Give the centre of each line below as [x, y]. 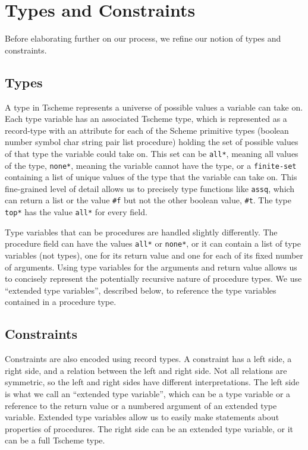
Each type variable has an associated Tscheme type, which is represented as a [146, 119]
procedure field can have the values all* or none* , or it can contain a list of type [153, 243]
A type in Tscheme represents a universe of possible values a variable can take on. [154, 107]
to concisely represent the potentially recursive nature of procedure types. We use [153, 279]
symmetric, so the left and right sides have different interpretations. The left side [152, 382]
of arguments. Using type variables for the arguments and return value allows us [151, 267]
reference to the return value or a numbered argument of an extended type [141, 405]
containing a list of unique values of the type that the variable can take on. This [151, 177]
